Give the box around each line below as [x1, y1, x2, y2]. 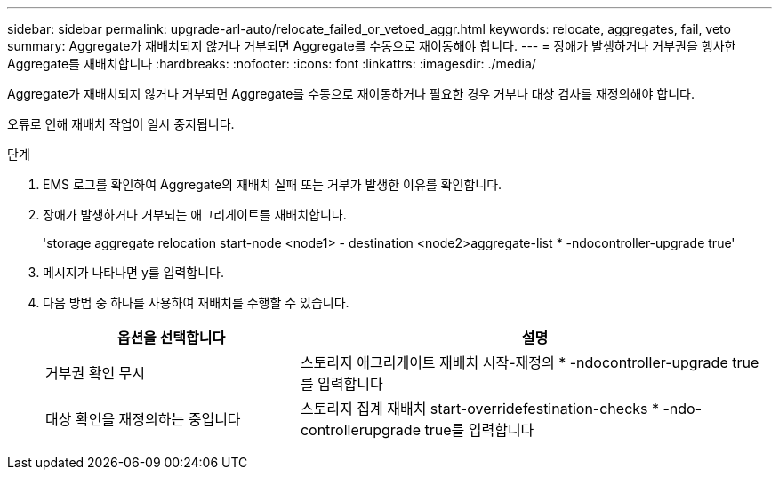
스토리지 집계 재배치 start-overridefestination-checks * [300, 400, 660, 417]
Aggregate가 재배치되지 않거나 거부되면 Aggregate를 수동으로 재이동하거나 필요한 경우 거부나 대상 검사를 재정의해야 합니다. [7, 86, 695, 101]
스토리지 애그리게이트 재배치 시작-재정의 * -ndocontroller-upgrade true [300, 354, 759, 371]
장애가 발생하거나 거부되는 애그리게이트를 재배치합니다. [43, 207, 347, 222]
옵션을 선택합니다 [116, 329, 226, 346]
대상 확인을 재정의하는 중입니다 [45, 410, 241, 428]
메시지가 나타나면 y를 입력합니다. [43, 265, 225, 280]
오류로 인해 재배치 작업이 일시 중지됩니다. [7, 116, 235, 131]
